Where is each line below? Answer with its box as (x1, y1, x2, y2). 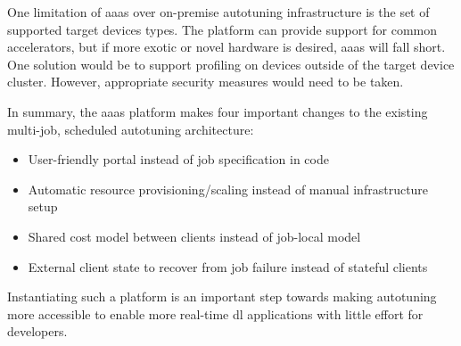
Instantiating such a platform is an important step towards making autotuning (7, 287, 437, 306)
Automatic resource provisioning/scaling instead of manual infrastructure (28, 179, 429, 198)
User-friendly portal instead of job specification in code (28, 150, 329, 169)
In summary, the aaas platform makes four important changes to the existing (7, 102, 428, 120)
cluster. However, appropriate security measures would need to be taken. (7, 72, 404, 91)
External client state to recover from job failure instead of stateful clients (28, 257, 428, 276)
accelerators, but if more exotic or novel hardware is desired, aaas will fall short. (7, 37, 446, 56)
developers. (7, 322, 68, 341)
